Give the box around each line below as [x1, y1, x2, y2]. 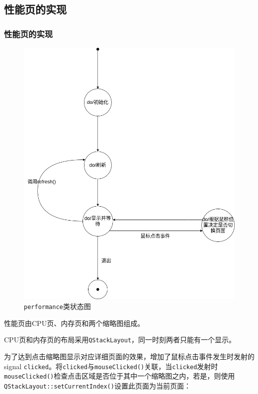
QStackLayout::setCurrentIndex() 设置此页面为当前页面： [4, 380, 191, 391]
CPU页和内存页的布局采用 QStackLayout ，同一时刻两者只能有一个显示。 [4, 334, 236, 345]
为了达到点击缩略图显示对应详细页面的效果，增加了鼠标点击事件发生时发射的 [4, 351, 255, 361]
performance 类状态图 [24, 301, 91, 312]
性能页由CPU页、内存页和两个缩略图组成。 [4, 317, 145, 328]
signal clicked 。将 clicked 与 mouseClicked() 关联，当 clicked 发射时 [4, 361, 218, 371]
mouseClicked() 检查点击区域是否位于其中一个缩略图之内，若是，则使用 [4, 371, 235, 381]
